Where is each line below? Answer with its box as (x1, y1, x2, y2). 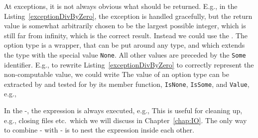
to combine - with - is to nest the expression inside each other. (4, 125, 194, 135)
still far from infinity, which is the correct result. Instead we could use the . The (4, 30, 248, 40)
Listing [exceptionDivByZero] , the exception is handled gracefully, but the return (4, 10, 253, 21)
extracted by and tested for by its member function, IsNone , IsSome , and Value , (4, 78, 250, 89)
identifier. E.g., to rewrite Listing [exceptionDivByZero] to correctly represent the (4, 59, 254, 69)
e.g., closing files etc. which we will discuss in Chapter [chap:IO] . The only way (4, 115, 247, 125)
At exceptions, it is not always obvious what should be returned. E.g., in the (4, 1, 238, 11)
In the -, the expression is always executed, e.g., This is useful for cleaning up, (4, 105, 243, 116)
